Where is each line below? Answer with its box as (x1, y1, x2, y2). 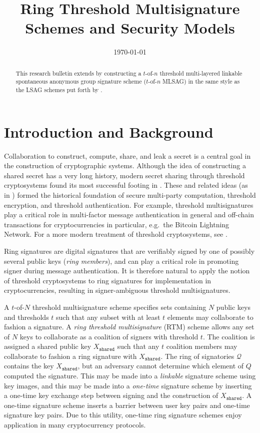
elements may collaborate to (167, 311, 253, 322)
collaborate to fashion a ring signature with (4, 350, 137, 361)
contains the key (4, 360, 54, 371)
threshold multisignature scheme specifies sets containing (32, 301, 206, 312)
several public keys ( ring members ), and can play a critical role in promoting (4, 255, 239, 266)
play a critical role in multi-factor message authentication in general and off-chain (4, 209, 254, 220)
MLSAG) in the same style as (162, 77, 240, 86)
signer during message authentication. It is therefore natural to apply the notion (4, 265, 250, 276)
